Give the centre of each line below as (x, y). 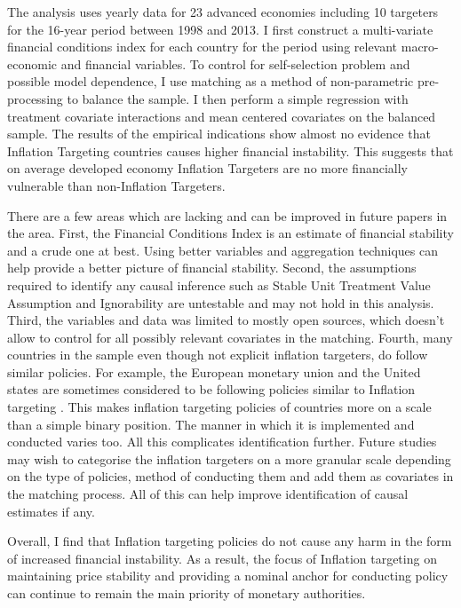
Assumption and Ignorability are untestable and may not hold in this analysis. (221, 302)
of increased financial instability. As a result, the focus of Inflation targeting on (222, 558)
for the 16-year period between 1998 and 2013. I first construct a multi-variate (220, 29)
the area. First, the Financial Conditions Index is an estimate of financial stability (230, 233)
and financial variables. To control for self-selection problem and (235, 63)
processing (35, 98)
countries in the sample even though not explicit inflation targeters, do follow (218, 355)
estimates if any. (51, 511)
